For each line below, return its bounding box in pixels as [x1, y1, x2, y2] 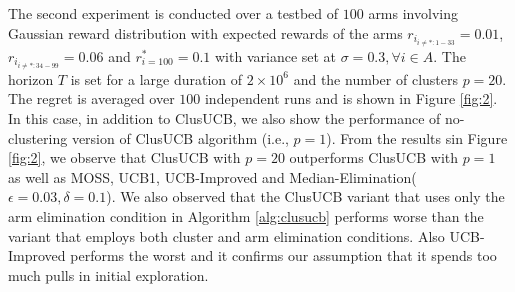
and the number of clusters [293, 68, 458, 89]
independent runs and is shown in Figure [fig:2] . [204, 88, 498, 109]
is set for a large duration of [70, 68, 243, 89]
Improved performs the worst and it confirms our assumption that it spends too [8, 245, 497, 266]
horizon [8, 68, 54, 89]
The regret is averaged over [8, 88, 175, 109]
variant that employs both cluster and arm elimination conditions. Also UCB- [8, 225, 485, 246]
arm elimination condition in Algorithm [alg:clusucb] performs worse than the [8, 205, 484, 226]
